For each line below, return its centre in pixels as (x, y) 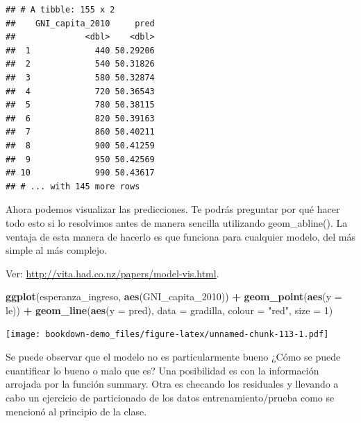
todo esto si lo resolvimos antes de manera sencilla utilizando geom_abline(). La (177, 222)
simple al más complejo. (56, 250)
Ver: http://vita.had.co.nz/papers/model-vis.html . (112, 273)
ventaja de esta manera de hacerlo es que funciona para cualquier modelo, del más (180, 236)
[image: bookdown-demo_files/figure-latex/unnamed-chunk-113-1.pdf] (167, 335)
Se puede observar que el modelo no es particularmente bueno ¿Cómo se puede (173, 357)
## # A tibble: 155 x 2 (60, 10)
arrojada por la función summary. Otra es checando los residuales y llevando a (172, 384)
